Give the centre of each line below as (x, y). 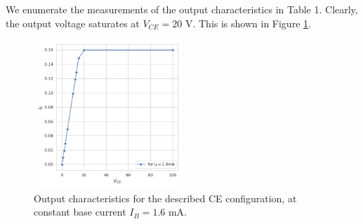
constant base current (80, 212)
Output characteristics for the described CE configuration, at (165, 198)
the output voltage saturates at (73, 23)
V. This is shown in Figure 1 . (248, 23)
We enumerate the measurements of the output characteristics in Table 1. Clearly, (182, 9)
